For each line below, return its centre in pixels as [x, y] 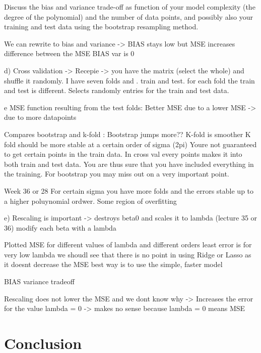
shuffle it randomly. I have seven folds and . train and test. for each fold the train [129, 80]
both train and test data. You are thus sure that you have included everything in [129, 164]
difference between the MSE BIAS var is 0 [69, 53]
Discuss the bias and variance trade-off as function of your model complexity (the [130, 7]
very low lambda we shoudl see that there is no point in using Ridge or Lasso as [128, 254]
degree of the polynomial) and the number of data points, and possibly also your [128, 16]
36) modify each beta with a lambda [60, 227]
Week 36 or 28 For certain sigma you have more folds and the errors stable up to [129, 190]
